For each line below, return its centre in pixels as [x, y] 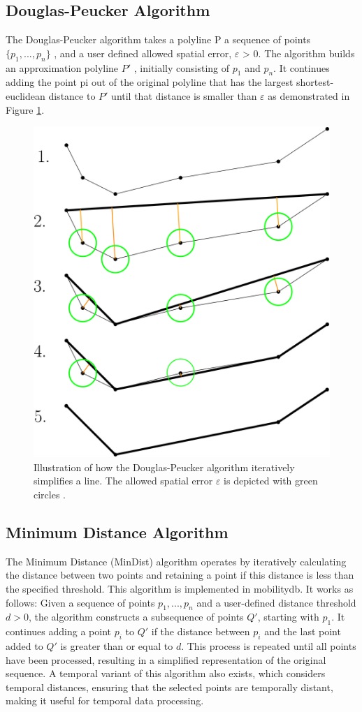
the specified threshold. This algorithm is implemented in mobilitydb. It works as [180, 588]
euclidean [26, 95]
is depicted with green [271, 481]
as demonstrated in [309, 95]
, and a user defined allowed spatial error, [143, 53]
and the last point [303, 631]
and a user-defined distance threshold [276, 602]
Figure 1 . [25, 109]
